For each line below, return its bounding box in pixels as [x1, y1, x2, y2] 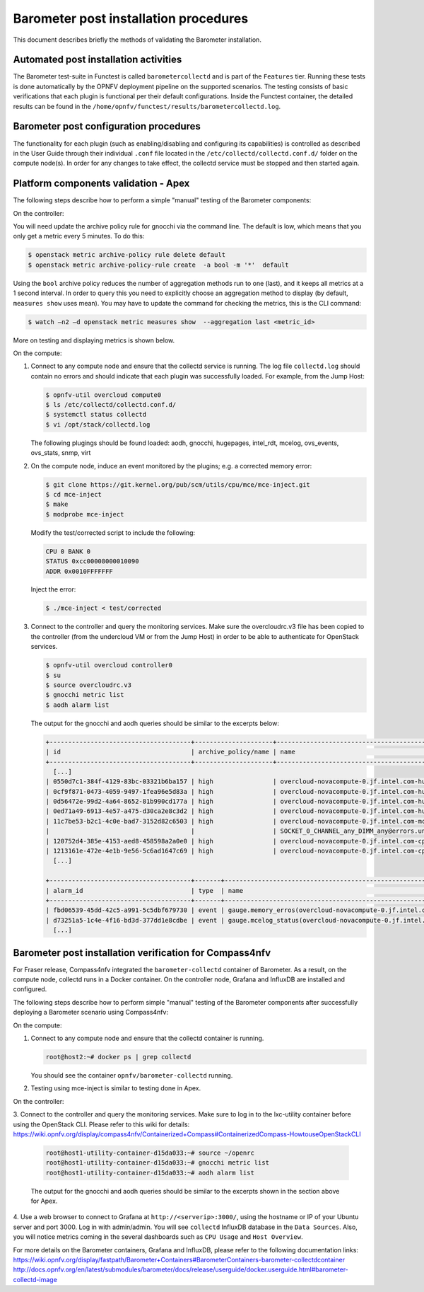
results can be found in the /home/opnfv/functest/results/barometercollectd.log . [13, 102, 281, 110]
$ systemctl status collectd [45, 410, 147, 419]
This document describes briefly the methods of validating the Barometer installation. [13, 35, 261, 44]
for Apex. [30, 1196, 58, 1206]
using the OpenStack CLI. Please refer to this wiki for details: [13, 1120, 190, 1129]
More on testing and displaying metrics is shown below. [13, 336, 175, 345]
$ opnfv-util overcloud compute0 [45, 391, 162, 399]
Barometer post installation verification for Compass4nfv [13, 947, 271, 959]
